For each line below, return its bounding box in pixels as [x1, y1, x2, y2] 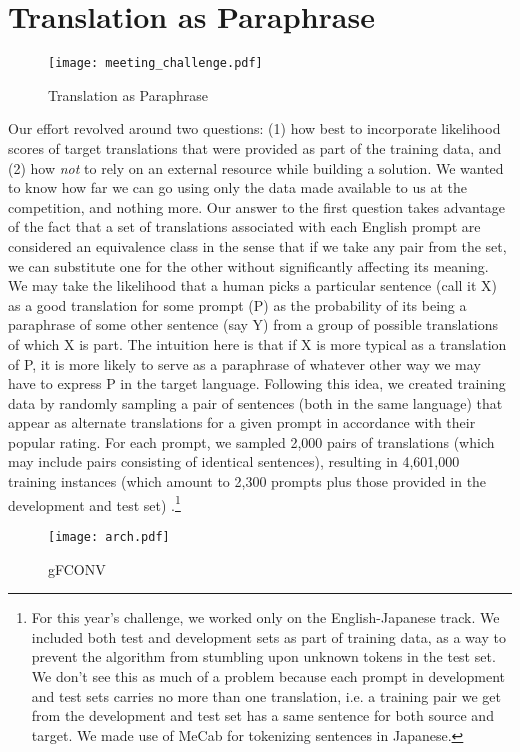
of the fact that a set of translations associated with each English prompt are [8, 216, 481, 237]
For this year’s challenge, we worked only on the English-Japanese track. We [31, 607, 500, 628]
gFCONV [48, 558, 106, 579]
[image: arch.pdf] [48, 529, 170, 544]
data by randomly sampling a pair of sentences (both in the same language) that [8, 392, 503, 413]
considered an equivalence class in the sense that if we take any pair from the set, [8, 235, 507, 256]
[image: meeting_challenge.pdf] [48, 56, 263, 71]
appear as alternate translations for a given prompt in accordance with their [8, 412, 476, 433]
